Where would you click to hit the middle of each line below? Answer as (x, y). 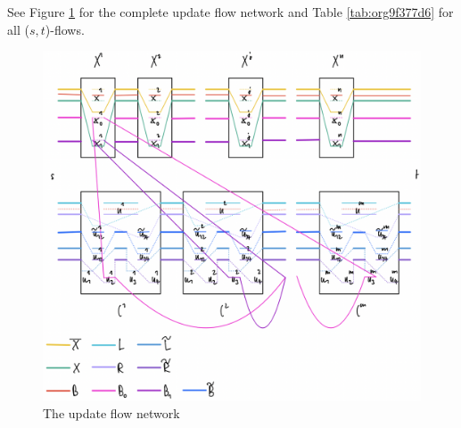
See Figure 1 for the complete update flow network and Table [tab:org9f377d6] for (230, 12)
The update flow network (111, 413)
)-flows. (65, 29)
